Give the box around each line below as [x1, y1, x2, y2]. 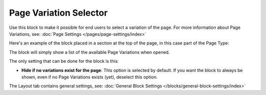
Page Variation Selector [9, 7, 108, 18]
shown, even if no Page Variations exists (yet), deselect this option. [21, 74, 158, 80]
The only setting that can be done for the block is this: [9, 58, 119, 64]
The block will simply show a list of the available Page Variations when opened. [9, 49, 170, 55]
